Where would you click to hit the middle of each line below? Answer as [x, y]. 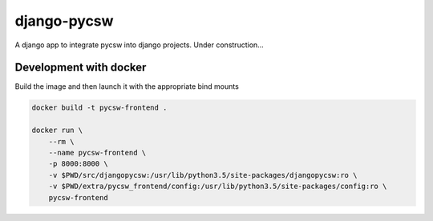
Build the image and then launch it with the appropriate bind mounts [127, 86]
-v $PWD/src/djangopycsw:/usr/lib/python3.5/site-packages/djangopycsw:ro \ [203, 175]
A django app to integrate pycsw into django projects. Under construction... [139, 45]
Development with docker [81, 68]
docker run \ [57, 131]
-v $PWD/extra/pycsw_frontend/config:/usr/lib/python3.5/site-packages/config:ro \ [218, 187]
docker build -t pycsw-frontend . [99, 108]
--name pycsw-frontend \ [97, 153]
